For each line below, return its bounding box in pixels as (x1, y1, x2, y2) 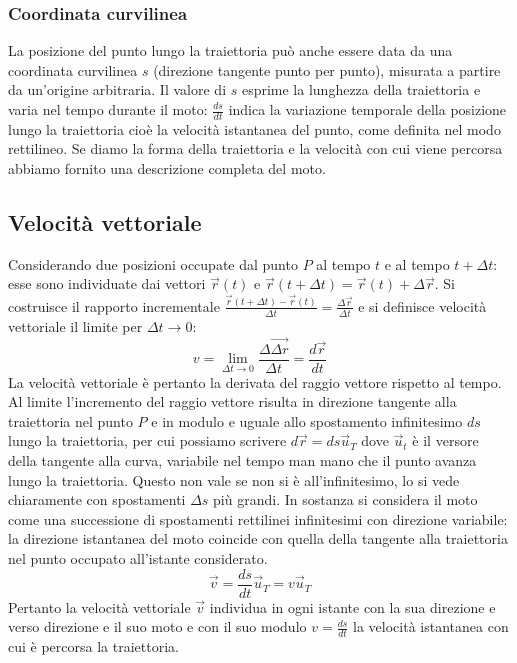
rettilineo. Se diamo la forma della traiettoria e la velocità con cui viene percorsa (8, 138, 503, 159)
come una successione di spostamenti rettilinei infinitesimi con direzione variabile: (8, 508, 508, 529)
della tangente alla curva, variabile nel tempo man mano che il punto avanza (8, 450, 477, 471)
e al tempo (384, 253, 450, 274)
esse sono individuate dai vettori (8, 273, 206, 294)
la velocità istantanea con (353, 616, 509, 637)
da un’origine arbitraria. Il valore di (8, 79, 227, 100)
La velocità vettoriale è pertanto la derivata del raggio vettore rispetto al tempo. (8, 371, 502, 392)
